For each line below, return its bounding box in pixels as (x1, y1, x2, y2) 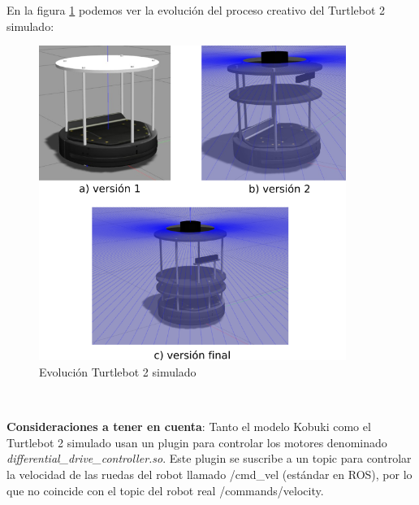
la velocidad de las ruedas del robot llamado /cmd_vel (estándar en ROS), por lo (6, 466, 413, 483)
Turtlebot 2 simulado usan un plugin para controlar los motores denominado (6, 433, 387, 451)
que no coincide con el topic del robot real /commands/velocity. (6, 481, 324, 498)
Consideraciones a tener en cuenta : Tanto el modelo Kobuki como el (6, 418, 371, 435)
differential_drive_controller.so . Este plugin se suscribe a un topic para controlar (6, 450, 412, 467)
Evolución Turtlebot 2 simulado (39, 364, 197, 381)
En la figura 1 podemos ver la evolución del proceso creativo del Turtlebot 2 (6, 2, 386, 18)
